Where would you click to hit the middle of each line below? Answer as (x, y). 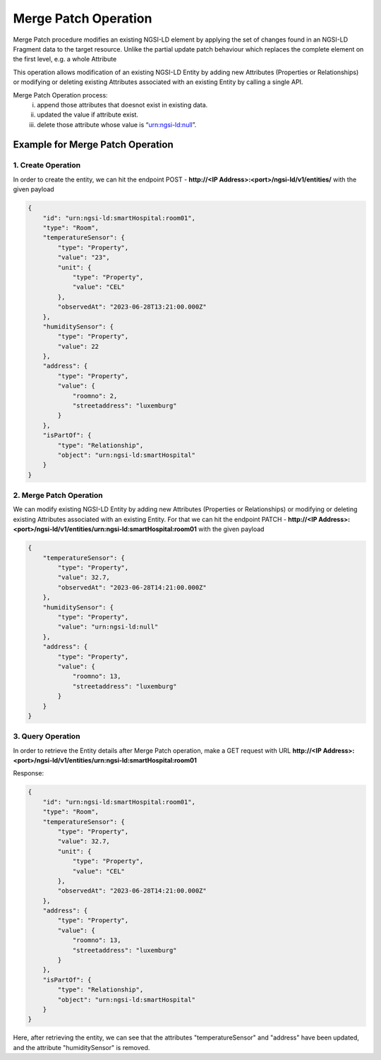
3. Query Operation (47, 737)
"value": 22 (78, 346)
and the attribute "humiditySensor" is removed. (81, 1047)
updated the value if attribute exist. (88, 115)
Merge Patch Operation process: (61, 95)
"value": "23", (84, 257)
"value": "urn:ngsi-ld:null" (108, 627)
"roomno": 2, (95, 396)
